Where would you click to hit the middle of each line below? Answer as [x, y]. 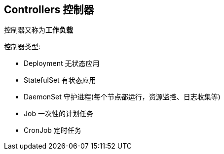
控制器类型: [22, 47]
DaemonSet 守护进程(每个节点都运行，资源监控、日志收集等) [122, 97]
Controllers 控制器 [49, 10]
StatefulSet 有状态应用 [60, 80]
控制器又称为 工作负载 [38, 30]
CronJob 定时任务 [53, 130]
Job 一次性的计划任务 [58, 114]
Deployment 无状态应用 [62, 63]
